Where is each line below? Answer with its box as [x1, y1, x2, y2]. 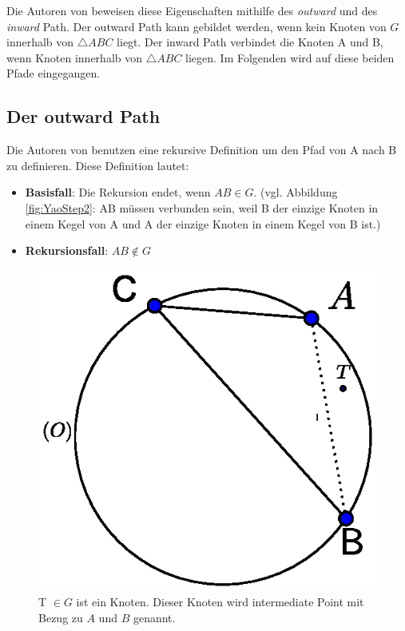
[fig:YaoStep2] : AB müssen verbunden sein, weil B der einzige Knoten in [25, 199, 379, 216]
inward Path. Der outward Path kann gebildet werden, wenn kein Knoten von [6, 18, 387, 34]
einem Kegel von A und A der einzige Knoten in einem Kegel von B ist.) [25, 215, 381, 232]
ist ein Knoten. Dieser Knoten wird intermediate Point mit [76, 593, 364, 610]
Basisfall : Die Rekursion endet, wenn [25, 184, 211, 200]
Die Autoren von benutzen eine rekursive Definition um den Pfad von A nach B [6, 141, 397, 158]
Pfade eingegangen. [6, 65, 101, 81]
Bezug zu [38, 609, 83, 625]
